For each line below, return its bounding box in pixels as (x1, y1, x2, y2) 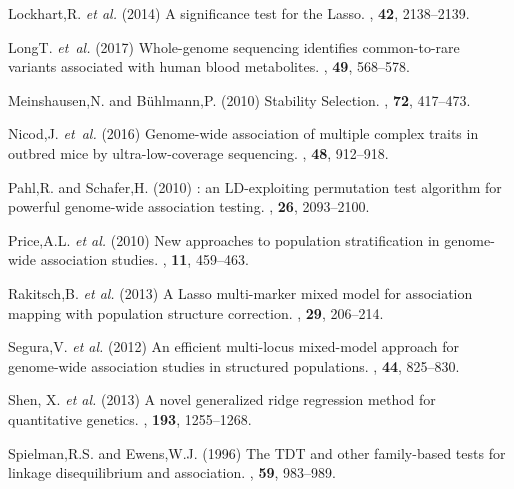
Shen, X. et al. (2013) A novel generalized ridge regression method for (8, 389, 436, 410)
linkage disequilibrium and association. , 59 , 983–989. (8, 462, 336, 483)
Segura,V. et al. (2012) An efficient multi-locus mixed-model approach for (8, 336, 459, 357)
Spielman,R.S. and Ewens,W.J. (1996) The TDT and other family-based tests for (8, 442, 506, 463)
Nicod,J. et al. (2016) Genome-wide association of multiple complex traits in (8, 123, 479, 144)
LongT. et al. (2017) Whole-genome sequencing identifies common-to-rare (8, 36, 460, 57)
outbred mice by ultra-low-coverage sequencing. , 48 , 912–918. (8, 142, 389, 163)
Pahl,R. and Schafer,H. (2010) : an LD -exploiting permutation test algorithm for (8, 176, 502, 197)
